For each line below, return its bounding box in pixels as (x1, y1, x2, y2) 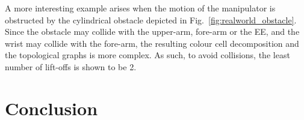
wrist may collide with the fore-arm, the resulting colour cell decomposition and (5, 37, 299, 49)
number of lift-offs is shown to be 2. (5, 60, 137, 73)
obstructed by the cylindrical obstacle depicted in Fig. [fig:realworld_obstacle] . (5, 13, 297, 26)
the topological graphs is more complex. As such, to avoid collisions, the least (5, 49, 290, 61)
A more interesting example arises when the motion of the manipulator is (5, 2, 276, 14)
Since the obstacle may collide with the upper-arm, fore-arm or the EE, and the (5, 25, 300, 38)
